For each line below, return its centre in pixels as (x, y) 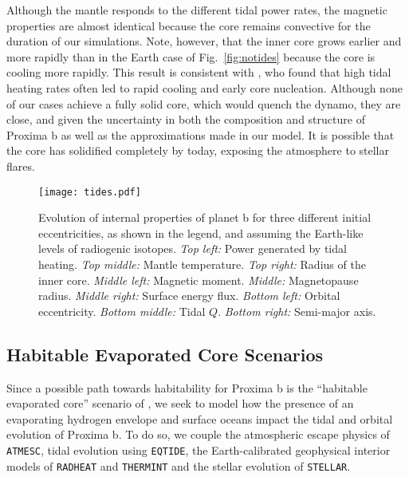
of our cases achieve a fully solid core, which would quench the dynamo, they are (204, 103)
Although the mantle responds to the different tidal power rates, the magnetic (197, 10)
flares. (21, 166)
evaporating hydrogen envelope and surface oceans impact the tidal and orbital (200, 418)
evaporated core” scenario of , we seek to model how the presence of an (180, 403)
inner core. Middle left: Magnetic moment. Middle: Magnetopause (199, 280)
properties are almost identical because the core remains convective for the (189, 25)
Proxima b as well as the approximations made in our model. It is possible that (201, 134)
